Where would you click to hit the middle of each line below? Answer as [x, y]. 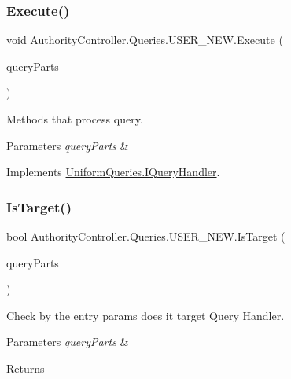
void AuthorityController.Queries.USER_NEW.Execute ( [145, 40]
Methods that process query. [75, 119]
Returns [26, 368]
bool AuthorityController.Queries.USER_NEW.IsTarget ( [146, 236]
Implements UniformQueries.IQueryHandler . [113, 172]
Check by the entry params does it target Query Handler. [145, 315]
